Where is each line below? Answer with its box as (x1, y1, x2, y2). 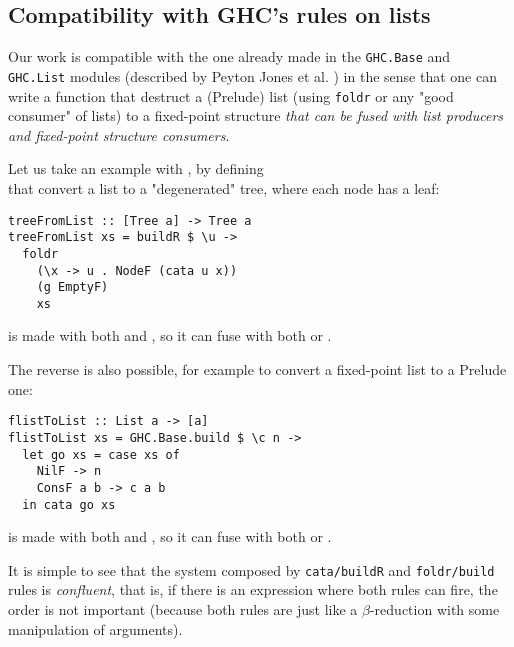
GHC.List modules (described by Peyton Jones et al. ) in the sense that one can (8, 65, 497, 86)
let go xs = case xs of (22, 447, 180, 462)
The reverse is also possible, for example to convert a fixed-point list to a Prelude (8, 359, 507, 380)
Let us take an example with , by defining (8, 158, 264, 179)
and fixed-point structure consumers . (8, 124, 230, 145)
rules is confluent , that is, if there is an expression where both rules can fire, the (8, 579, 498, 600)
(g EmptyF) (36, 280, 109, 295)
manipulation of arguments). (8, 618, 183, 639)
